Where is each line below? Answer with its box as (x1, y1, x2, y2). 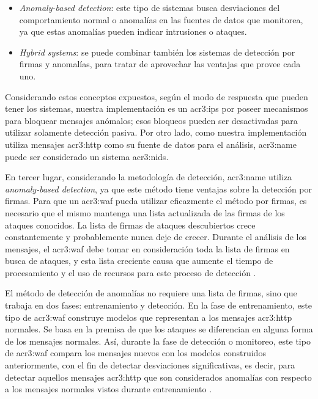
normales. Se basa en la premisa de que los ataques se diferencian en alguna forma (5, 323, 313, 335)
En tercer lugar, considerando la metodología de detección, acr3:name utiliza (5, 170, 292, 183)
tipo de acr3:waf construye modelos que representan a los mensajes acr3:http (5, 310, 292, 323)
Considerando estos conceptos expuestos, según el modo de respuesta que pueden (5, 90, 308, 103)
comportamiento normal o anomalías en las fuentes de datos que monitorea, (19, 13, 303, 26)
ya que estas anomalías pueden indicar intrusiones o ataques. (19, 25, 247, 38)
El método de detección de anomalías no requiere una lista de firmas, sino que (5, 287, 297, 299)
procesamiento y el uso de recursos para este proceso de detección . (5, 266, 256, 279)
